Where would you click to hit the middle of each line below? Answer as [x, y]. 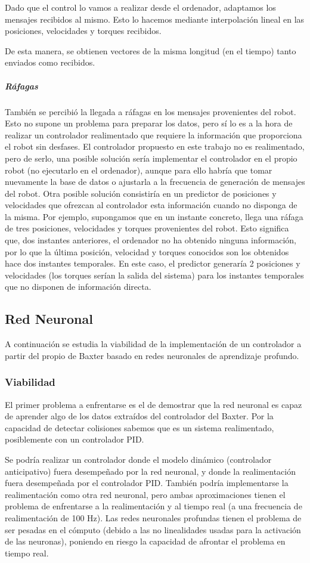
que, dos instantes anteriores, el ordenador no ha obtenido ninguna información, [151, 240]
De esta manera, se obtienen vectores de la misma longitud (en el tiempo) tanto [151, 50]
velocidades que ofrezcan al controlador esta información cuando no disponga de [151, 205]
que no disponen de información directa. [78, 287]
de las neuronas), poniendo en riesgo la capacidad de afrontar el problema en [145, 541]
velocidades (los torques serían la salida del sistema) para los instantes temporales [154, 275]
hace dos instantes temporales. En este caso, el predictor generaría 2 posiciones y [153, 263]
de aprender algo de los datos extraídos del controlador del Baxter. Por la [139, 416]
